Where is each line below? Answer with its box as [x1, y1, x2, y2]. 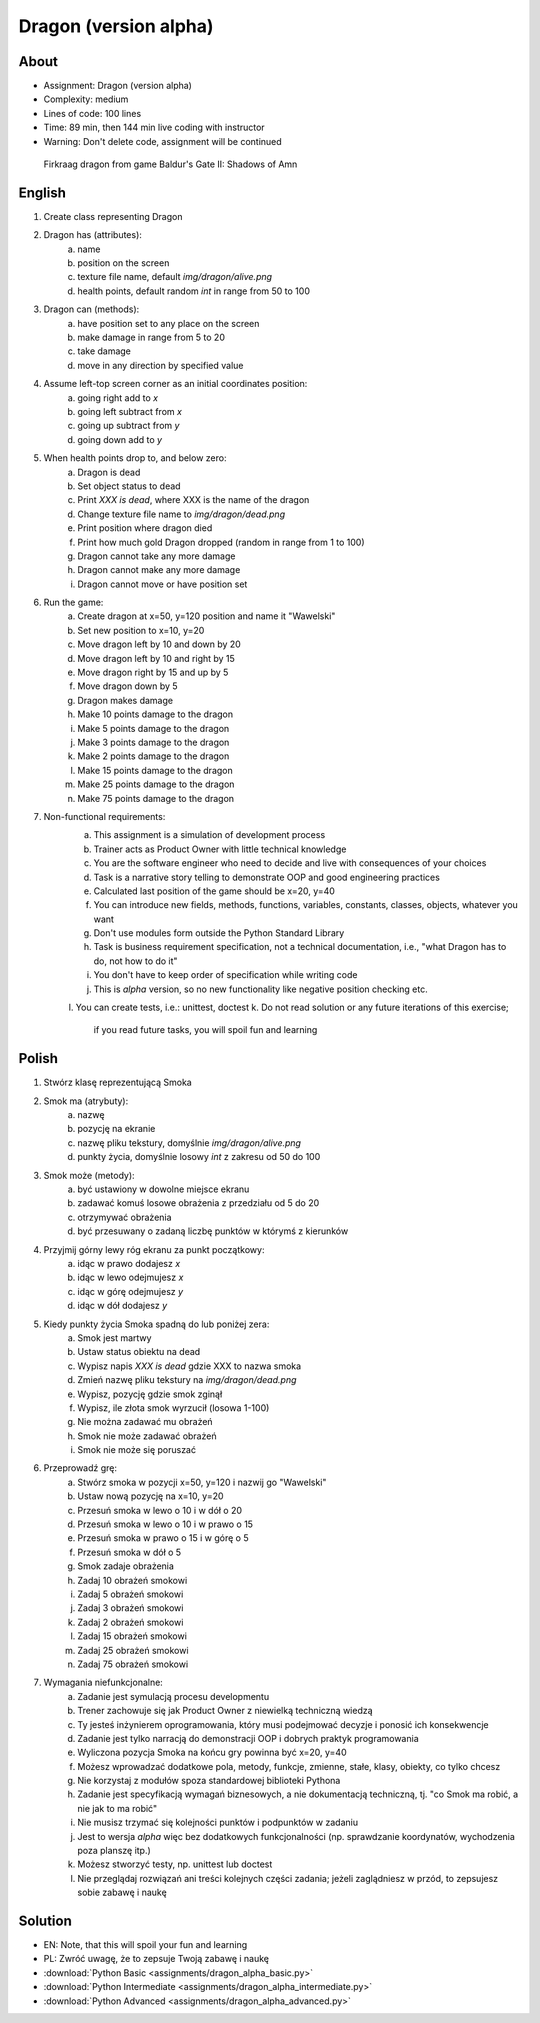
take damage [77, 345, 132, 357]
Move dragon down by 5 [77, 680, 179, 692]
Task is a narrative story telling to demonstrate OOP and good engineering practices [93, 871, 440, 883]
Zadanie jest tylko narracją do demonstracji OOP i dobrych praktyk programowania [77, 1732, 419, 1744]
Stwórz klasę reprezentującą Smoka [43, 1076, 192, 1089]
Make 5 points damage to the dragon [77, 722, 230, 734]
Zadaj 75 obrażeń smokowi [77, 1658, 189, 1670]
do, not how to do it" [93, 955, 179, 967]
